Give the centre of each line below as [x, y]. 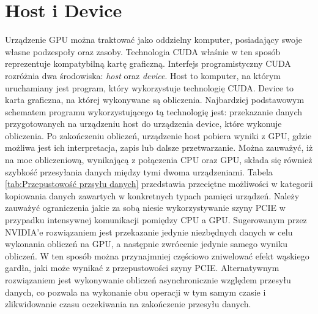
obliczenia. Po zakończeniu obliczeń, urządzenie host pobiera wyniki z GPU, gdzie [158, 135]
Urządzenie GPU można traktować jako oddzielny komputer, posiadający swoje [153, 40]
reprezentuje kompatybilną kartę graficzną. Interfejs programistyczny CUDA [148, 63]
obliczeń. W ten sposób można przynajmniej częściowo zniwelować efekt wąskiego [157, 255]
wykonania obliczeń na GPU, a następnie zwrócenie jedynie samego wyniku [146, 244]
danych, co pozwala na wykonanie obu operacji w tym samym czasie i [135, 292]
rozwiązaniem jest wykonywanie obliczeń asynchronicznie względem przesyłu [148, 280]
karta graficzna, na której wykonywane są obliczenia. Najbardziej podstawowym [155, 100]
